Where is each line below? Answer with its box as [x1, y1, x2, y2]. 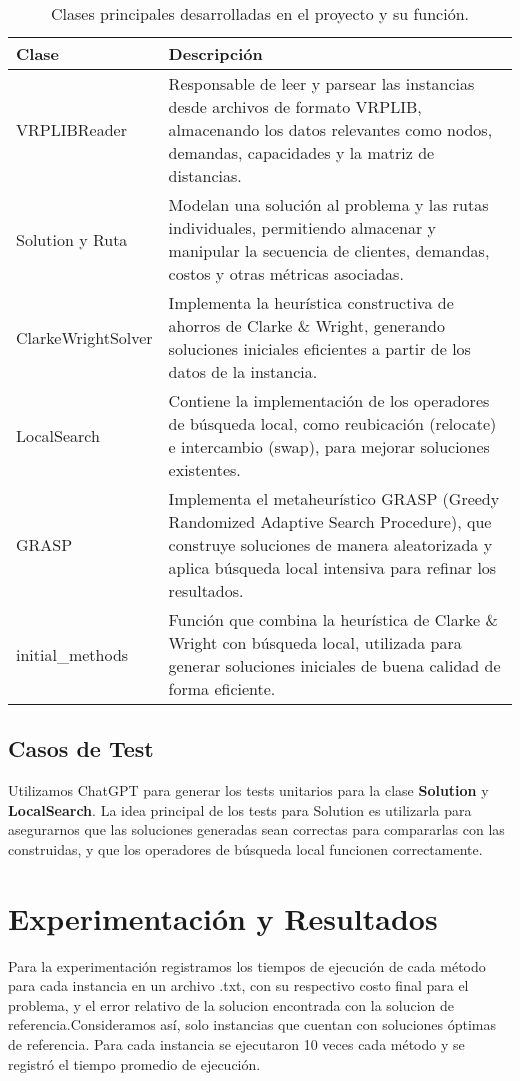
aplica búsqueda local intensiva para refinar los [168, 556, 497, 579]
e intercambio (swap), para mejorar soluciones [168, 435, 490, 458]
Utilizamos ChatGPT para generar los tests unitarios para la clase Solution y [8, 780, 489, 801]
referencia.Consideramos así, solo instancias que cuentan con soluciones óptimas [8, 1014, 497, 1035]
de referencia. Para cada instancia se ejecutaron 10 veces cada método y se [8, 1034, 465, 1055]
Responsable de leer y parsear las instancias [168, 72, 475, 95]
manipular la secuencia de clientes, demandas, [168, 239, 490, 262]
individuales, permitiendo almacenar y [168, 216, 436, 239]
